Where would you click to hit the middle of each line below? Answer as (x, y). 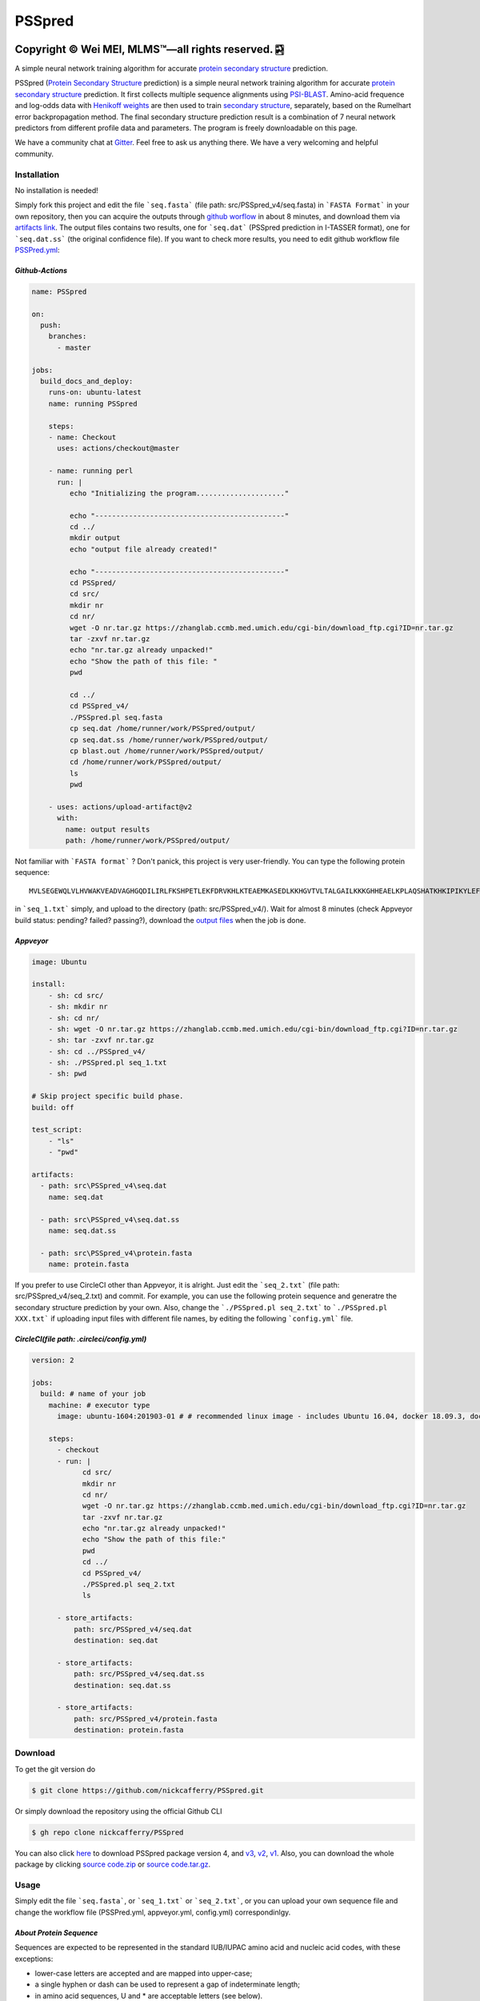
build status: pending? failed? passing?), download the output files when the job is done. (160, 920)
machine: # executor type (99, 1405)
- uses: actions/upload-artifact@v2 (120, 807)
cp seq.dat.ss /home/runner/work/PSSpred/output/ (168, 740)
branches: (68, 337)
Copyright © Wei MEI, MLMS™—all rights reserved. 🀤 (149, 49)
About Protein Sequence (56, 1932)
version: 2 (53, 1360)
